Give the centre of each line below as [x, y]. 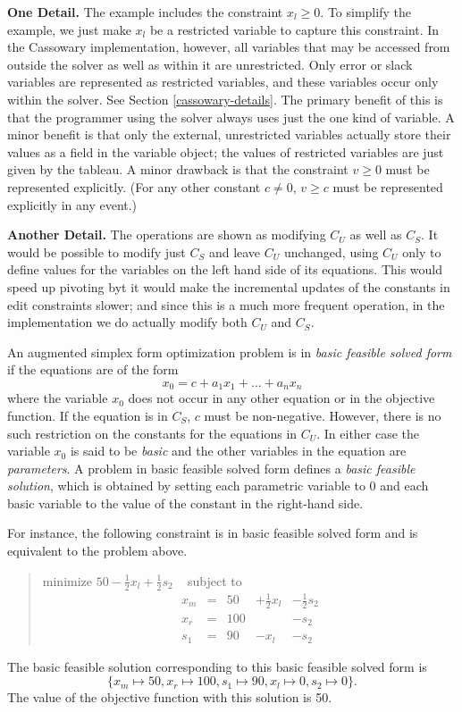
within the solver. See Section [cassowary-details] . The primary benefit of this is [225, 99]
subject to [215, 580]
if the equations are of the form [93, 369]
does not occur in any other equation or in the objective [281, 398]
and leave [235, 251]
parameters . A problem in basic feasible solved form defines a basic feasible [211, 468]
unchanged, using [331, 251]
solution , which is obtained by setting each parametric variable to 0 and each [218, 486]
